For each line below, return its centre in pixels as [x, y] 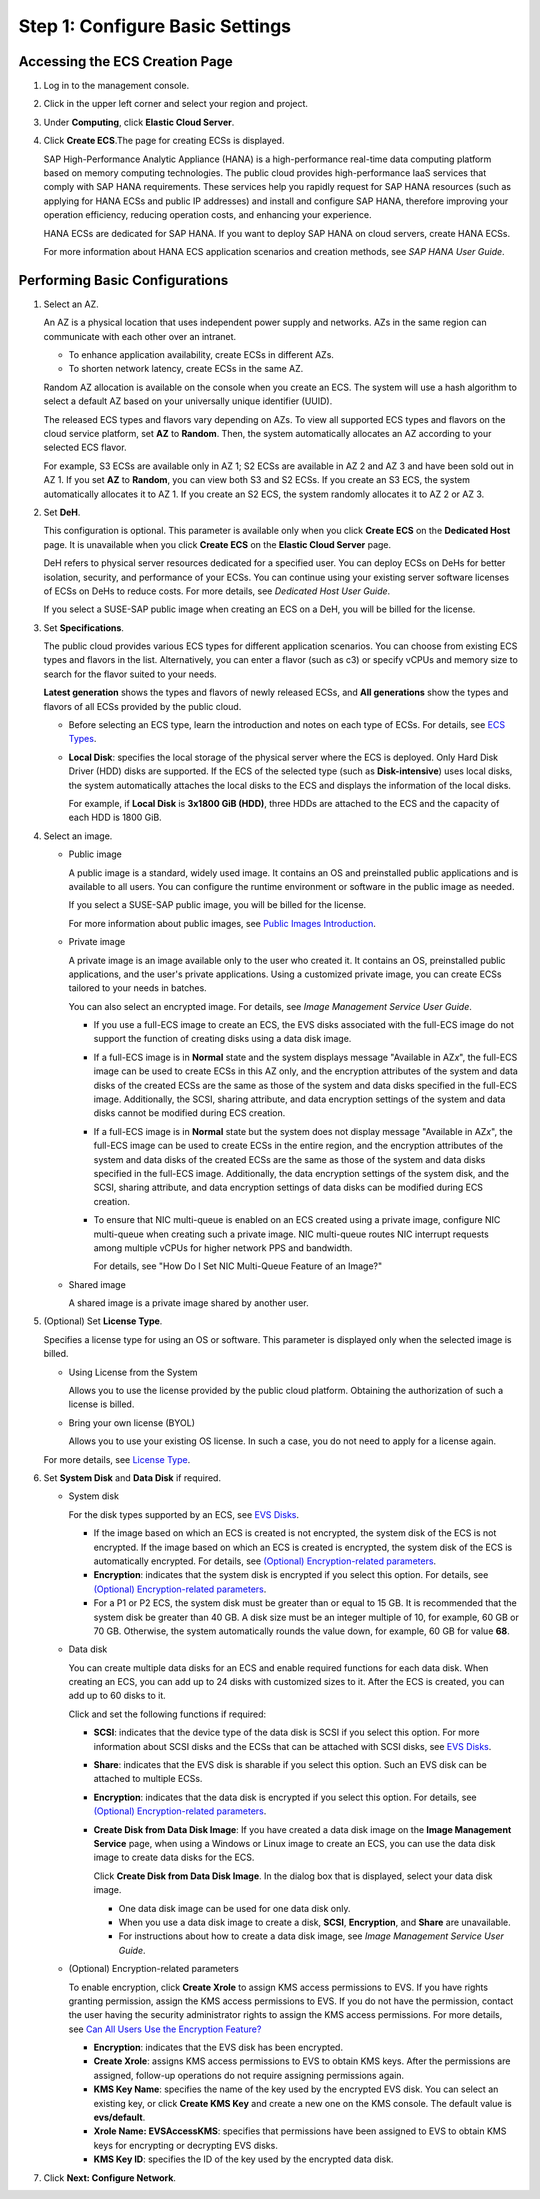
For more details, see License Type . [117, 1459]
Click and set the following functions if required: [167, 1714]
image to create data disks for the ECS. [174, 1857]
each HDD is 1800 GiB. [115, 817]
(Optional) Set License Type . [103, 1321]
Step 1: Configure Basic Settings [155, 26]
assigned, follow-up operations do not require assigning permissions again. [249, 2075]
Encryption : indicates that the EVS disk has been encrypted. [218, 2047]
